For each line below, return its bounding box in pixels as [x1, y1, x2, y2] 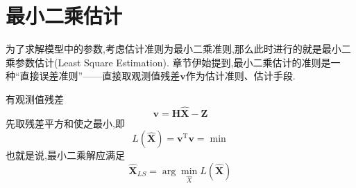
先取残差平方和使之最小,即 [6, 115, 125, 130]
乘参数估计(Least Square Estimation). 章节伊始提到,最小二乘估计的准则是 [6, 55, 331, 69]
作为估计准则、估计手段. [185, 68, 296, 83]
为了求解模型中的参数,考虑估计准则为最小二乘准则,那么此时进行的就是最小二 [6, 41, 351, 56]
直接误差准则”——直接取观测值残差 [19, 68, 180, 83]
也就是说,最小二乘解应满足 [6, 148, 125, 162]
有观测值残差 [6, 91, 64, 106]
